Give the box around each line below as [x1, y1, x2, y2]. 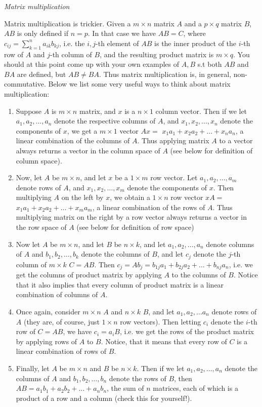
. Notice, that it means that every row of [101, 336, 227, 346]
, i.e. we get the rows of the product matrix [119, 326, 254, 337]
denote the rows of [109, 373, 166, 383]
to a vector [219, 135, 253, 146]
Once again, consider [16, 306, 80, 316]
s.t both [197, 59, 222, 69]
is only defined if [17, 28, 69, 38]
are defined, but [17, 68, 66, 79]
